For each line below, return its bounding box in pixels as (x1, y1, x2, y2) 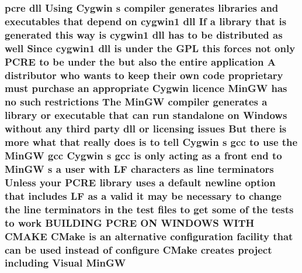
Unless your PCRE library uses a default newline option (5, 175, 276, 189)
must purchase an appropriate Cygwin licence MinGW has (5, 81, 287, 95)
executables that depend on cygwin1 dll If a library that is (5, 13, 287, 28)
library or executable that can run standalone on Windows (5, 108, 287, 122)
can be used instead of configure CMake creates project (5, 242, 272, 257)
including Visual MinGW (5, 255, 126, 270)
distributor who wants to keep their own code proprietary (5, 67, 283, 82)
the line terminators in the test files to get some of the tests (5, 202, 294, 216)
